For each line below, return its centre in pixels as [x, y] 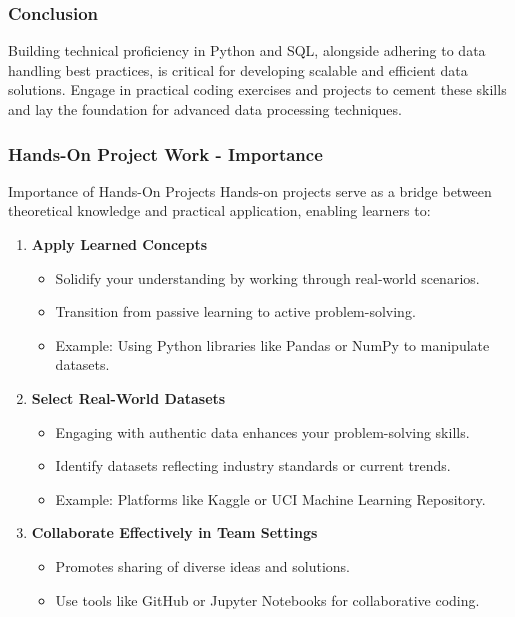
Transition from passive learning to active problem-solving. [235, 311]
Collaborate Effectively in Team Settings [174, 532]
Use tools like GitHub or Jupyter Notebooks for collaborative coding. [267, 599]
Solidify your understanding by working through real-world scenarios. [267, 277]
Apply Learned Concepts [119, 244]
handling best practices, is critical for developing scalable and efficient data [238, 69]
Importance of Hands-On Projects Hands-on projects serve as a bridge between [250, 190]
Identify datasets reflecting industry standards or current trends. [253, 465]
